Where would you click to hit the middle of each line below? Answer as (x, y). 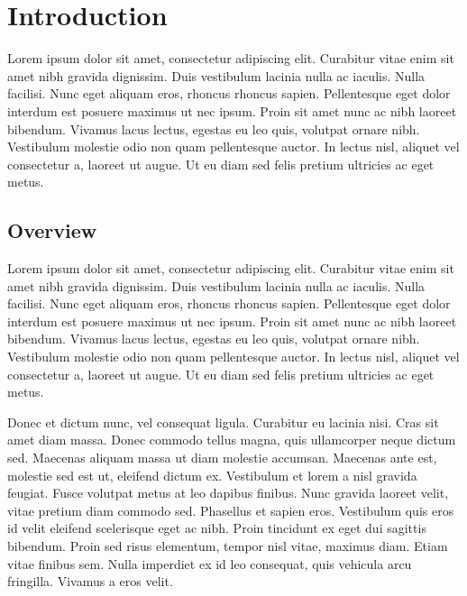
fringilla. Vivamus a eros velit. (90, 581)
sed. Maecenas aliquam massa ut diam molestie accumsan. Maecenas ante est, (222, 458)
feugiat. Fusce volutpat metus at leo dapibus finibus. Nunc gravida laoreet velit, (228, 493)
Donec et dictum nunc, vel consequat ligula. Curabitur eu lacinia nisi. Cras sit (223, 422)
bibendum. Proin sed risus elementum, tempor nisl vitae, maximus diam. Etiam (228, 545)
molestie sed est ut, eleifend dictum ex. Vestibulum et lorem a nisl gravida (212, 475)
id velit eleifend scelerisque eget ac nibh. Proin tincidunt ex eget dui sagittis (217, 528)
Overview (52, 230)
